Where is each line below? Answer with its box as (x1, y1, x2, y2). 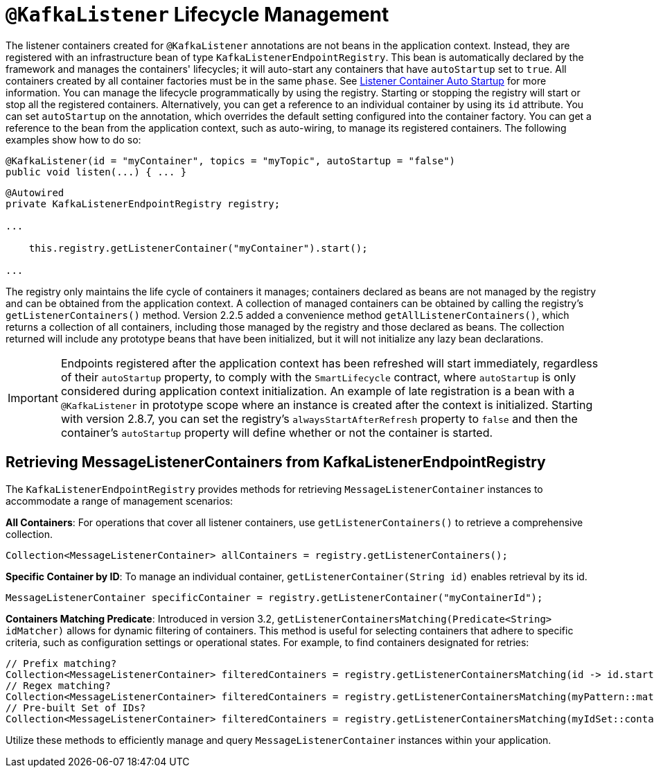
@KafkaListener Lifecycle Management (6, 3, 389, 26)
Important (8, 390, 58, 405)
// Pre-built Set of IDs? (6, 702, 146, 713)
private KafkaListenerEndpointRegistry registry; (6, 198, 281, 209)
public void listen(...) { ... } (6, 166, 187, 177)
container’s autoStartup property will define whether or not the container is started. (60, 425, 493, 440)
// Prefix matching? (6, 657, 117, 669)
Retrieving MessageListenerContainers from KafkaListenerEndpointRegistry (6, 453, 546, 471)
